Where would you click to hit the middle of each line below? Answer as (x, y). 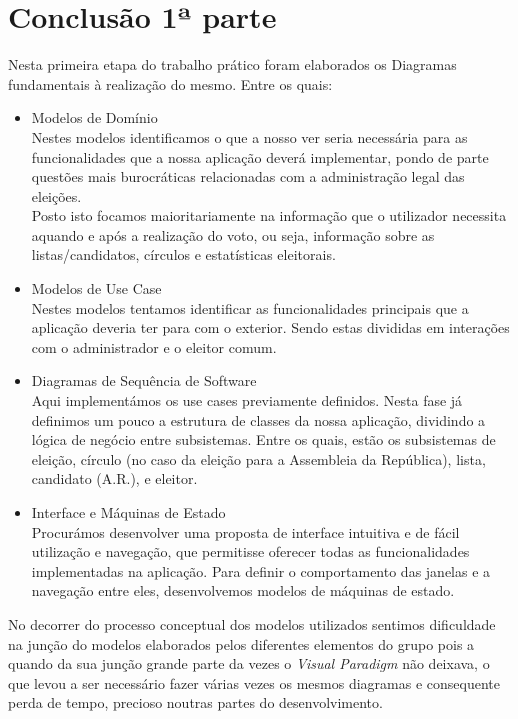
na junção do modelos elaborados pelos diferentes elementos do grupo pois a (241, 643)
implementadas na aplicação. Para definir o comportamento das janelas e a (261, 570)
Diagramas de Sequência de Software (144, 380)
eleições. (56, 195)
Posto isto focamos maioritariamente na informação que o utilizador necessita (269, 215)
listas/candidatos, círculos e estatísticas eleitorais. (183, 254)
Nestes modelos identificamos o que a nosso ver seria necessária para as (249, 136)
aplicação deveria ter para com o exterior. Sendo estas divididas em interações (270, 327)
